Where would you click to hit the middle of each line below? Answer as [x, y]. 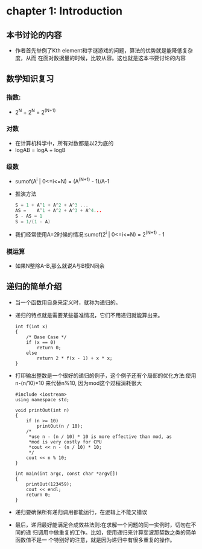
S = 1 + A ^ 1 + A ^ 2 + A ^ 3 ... [52, 205]
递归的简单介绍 [34, 287]
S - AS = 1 [29, 216]
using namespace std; [42, 399]
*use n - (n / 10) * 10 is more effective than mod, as [100, 436]
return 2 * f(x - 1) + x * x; [75, 358]
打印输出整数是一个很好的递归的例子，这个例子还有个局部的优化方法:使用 [106, 375]
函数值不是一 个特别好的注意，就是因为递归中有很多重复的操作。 [95, 540]
